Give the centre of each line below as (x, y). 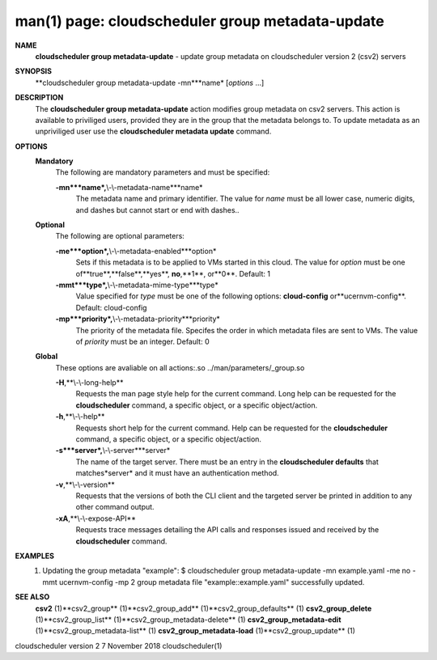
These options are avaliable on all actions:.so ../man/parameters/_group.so (180, 367)
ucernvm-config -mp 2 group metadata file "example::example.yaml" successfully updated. (212, 582)
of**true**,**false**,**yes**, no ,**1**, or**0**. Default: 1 (173, 273)
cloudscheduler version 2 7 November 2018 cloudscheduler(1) (119, 645)
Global (47, 357)
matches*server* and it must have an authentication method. (177, 473)
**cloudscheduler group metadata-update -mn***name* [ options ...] (150, 82)
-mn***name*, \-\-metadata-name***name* (129, 187)
